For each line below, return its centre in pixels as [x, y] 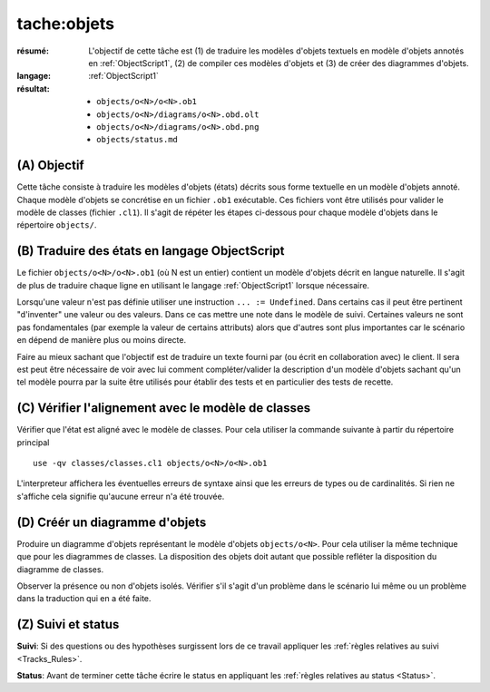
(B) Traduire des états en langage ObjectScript [151, 251]
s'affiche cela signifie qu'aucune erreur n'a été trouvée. [121, 496]
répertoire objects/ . [57, 225]
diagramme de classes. [60, 569]
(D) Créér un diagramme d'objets [112, 522]
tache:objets [66, 24]
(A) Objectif [51, 166]
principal [33, 442]
